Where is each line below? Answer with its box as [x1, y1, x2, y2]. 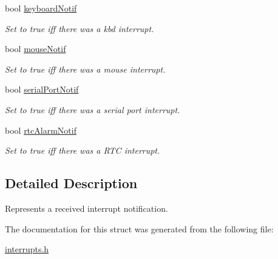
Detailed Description [5, 174, 138, 192]
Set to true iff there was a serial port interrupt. [5, 103, 180, 116]
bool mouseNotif [5, 42, 66, 55]
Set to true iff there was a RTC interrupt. [5, 144, 160, 157]
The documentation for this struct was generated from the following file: [5, 222, 274, 235]
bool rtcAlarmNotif [5, 123, 76, 136]
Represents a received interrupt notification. [5, 202, 168, 214]
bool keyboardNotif [5, 2, 77, 14]
